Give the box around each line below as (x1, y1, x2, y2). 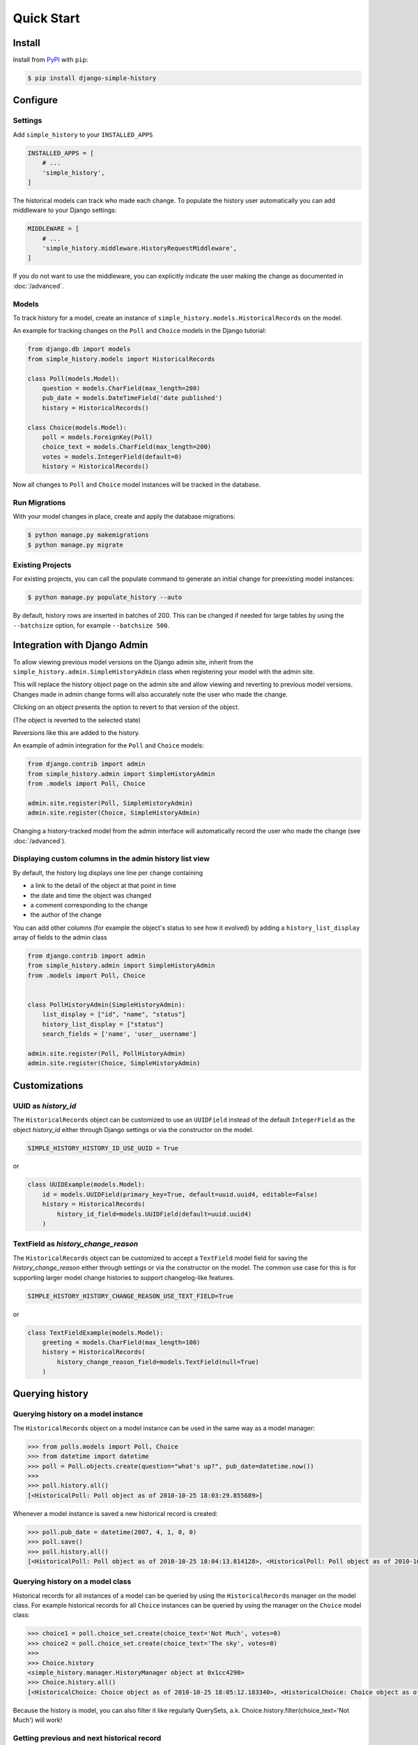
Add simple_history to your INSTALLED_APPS (13, 130, 153, 139)
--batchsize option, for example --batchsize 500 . (13, 621, 170, 630)
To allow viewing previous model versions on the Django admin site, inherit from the (13, 658, 254, 666)
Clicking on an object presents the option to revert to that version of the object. (13, 703, 240, 711)
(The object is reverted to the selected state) (13, 715, 141, 724)
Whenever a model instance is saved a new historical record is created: (13, 1509, 218, 1517)
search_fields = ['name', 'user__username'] (42, 1030, 197, 1038)
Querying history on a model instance (13, 1409, 144, 1419)
